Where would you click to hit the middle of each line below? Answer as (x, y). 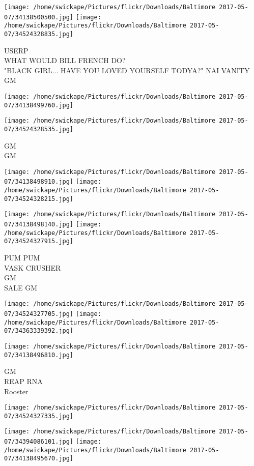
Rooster (16, 391)
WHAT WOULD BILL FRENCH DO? (65, 60)
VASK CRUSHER (33, 267)
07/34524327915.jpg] (39, 241)
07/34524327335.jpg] (39, 416)
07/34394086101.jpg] (39, 442)
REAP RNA (23, 381)
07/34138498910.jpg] (39, 182)
